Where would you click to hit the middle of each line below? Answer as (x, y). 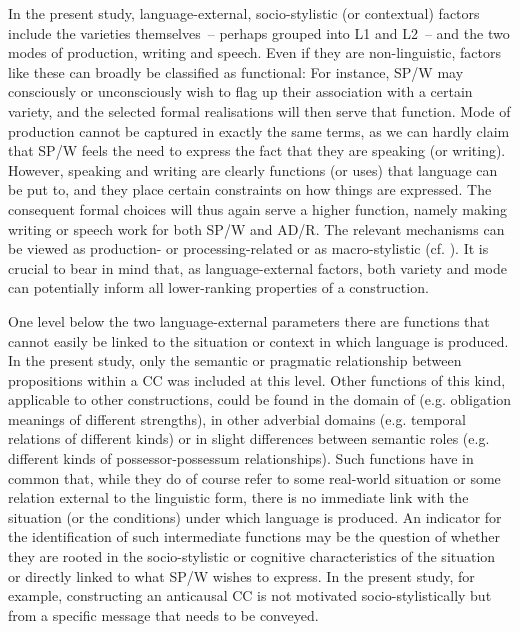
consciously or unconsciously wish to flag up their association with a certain (240, 91)
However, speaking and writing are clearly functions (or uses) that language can (253, 169)
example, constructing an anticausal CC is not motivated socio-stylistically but (250, 595)
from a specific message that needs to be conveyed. (163, 614)
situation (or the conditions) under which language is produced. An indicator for (255, 516)
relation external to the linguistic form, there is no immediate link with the (238, 497)
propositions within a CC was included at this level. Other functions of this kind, (257, 379)
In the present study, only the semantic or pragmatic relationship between (235, 360)
